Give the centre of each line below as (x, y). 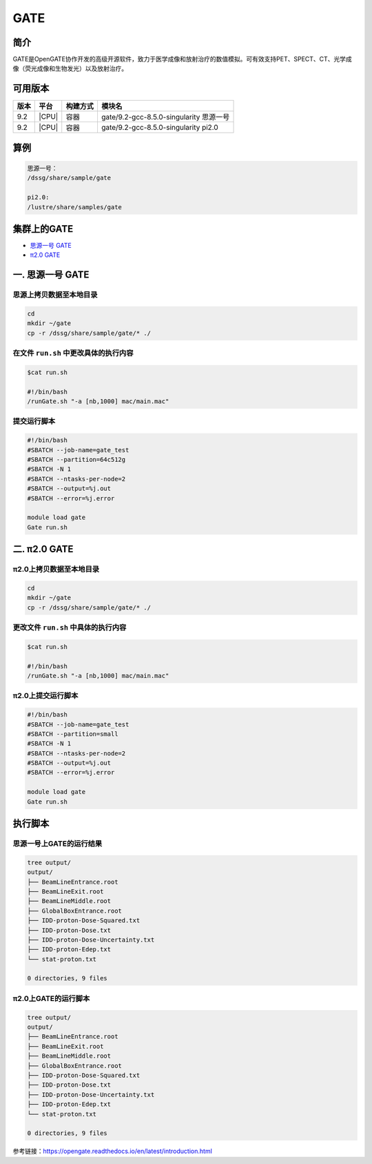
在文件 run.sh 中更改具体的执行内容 (73, 353)
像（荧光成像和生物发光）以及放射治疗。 (70, 68)
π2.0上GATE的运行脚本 (51, 998)
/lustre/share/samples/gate (74, 207)
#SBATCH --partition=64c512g (76, 459)
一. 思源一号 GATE (51, 275)
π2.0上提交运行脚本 (45, 696)
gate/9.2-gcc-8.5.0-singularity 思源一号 (165, 117)
